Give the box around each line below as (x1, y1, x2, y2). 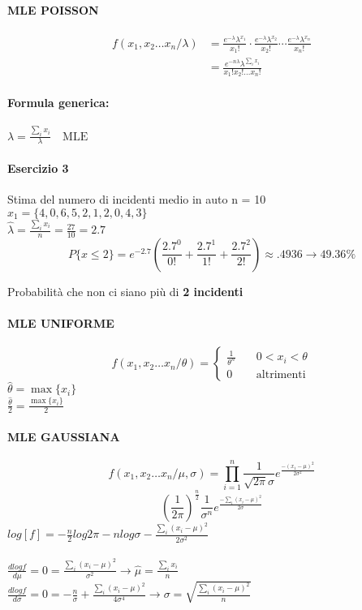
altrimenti (256, 368, 306, 380)
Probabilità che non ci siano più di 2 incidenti (7, 282, 243, 299)
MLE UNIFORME (7, 315, 114, 332)
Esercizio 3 (7, 159, 69, 176)
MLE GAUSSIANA (7, 427, 120, 445)
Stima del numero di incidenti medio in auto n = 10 (7, 191, 266, 208)
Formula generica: (7, 94, 110, 111)
